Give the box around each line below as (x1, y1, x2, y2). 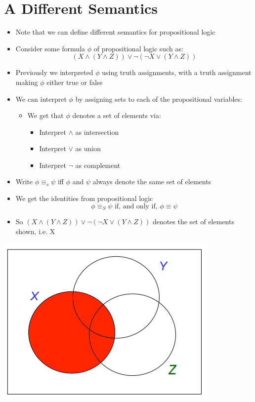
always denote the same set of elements (92, 176, 212, 187)
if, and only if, (114, 202, 158, 210)
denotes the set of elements (152, 216, 234, 227)
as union (75, 143, 101, 154)
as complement (75, 160, 121, 170)
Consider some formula (15, 43, 85, 53)
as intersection (75, 126, 119, 137)
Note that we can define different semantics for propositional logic (15, 27, 215, 37)
